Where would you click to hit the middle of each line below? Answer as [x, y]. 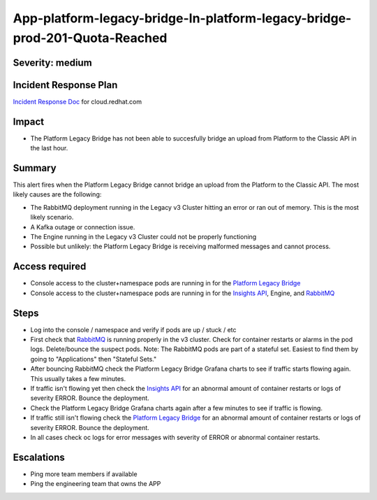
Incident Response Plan [65, 85]
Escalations [39, 457]
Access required [50, 267]
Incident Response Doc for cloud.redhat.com [77, 101]
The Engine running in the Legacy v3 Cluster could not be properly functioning [143, 237]
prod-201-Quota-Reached [90, 38]
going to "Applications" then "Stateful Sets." [94, 359]
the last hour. [49, 148]
